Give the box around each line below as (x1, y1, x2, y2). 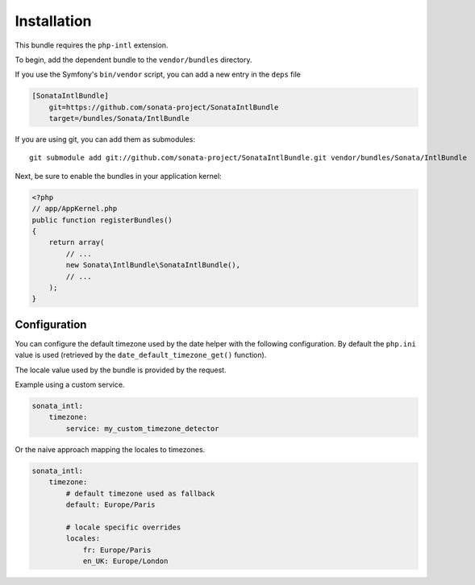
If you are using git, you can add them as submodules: (15, 135, 195, 144)
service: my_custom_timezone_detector (65, 424, 219, 433)
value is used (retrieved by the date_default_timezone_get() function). (15, 351, 267, 360)
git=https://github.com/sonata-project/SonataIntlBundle (48, 102, 279, 112)
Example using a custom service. (15, 380, 125, 390)
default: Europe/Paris (65, 500, 156, 509)
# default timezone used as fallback (65, 488, 215, 498)
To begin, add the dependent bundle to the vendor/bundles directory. (15, 55, 253, 64)
